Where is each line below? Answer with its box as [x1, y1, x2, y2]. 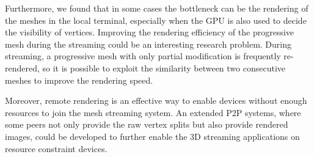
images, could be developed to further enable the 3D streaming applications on [5, 130, 300, 142]
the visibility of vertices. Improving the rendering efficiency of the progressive [5, 26, 294, 38]
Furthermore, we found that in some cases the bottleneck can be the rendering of [5, 2, 309, 14]
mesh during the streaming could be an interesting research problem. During [5, 37, 292, 50]
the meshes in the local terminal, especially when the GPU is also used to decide [5, 13, 307, 26]
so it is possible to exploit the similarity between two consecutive [42, 61, 286, 74]
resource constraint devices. [5, 142, 108, 155]
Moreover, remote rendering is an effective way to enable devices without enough [5, 94, 307, 107]
